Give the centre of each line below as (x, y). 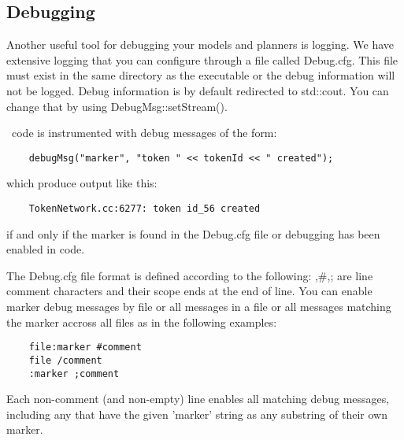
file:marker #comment (85, 348)
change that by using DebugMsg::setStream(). (117, 106)
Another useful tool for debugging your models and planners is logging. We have (200, 44)
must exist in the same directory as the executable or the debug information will (201, 75)
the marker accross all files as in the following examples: (142, 322)
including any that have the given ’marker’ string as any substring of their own (197, 414)
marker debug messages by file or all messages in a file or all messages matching (199, 307)
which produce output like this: (82, 183)
